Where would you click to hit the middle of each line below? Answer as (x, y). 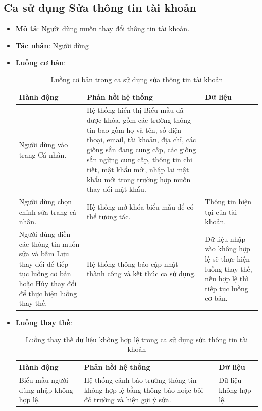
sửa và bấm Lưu (44, 254)
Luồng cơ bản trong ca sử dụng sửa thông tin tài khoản (137, 79)
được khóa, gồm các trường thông (139, 120)
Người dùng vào (43, 144)
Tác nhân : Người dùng (52, 45)
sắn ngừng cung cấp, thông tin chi (139, 159)
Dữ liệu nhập (225, 239)
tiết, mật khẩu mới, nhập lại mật (138, 169)
